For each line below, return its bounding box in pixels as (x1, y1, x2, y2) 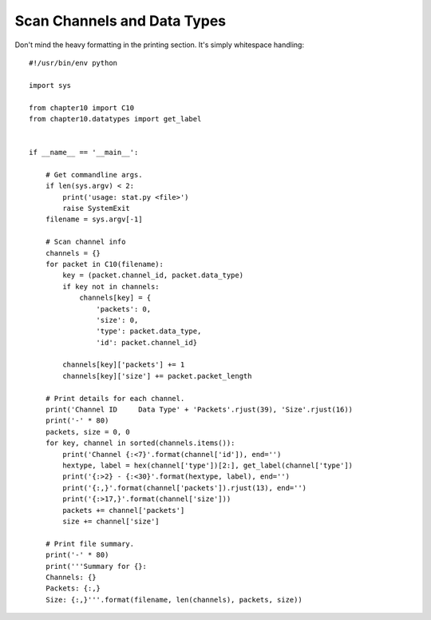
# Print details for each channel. (45, 394, 185, 403)
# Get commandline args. (45, 170, 143, 179)
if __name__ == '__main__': (29, 148, 139, 157)
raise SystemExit (62, 204, 131, 213)
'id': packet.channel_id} (96, 338, 198, 347)
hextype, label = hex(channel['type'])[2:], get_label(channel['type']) (62, 461, 354, 470)
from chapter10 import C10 (29, 103, 135, 112)
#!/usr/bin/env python (29, 58, 118, 67)
